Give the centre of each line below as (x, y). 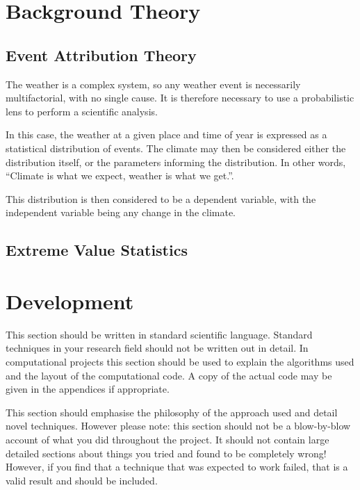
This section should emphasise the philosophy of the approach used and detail (172, 412)
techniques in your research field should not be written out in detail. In (157, 348)
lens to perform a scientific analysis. (82, 111)
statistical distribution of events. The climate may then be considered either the (176, 148)
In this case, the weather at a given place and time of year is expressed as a (166, 134)
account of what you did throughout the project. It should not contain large (167, 439)
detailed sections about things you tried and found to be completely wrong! (166, 453)
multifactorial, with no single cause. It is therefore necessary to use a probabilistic (180, 98)
